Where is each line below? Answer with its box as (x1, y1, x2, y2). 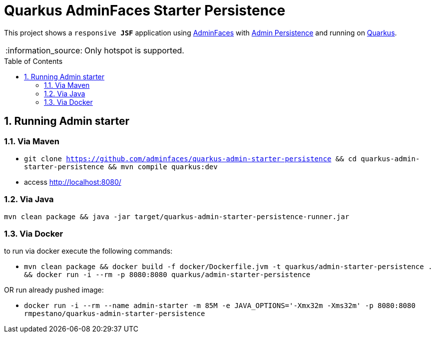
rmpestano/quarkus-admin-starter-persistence (24, 310, 205, 318)
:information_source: (5, 45, 83, 55)
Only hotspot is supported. (84, 45, 184, 55)
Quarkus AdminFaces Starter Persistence (4, 2, 286, 19)
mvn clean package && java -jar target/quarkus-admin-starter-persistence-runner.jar (4, 212, 350, 221)
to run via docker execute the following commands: (4, 247, 173, 256)
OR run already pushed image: (4, 286, 104, 295)
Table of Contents (4, 56, 63, 65)
